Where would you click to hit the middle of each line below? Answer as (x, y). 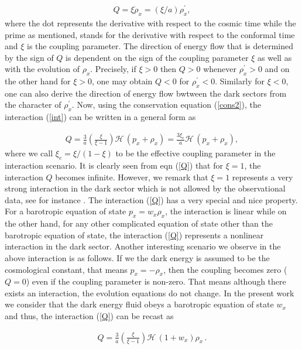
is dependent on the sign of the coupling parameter (157, 57)
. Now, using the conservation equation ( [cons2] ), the (166, 105)
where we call (29, 153)
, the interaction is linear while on (226, 211)
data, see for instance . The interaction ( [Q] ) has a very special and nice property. (151, 199)
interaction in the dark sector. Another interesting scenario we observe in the (143, 246)
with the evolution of (42, 69)
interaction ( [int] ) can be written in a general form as (100, 117)
